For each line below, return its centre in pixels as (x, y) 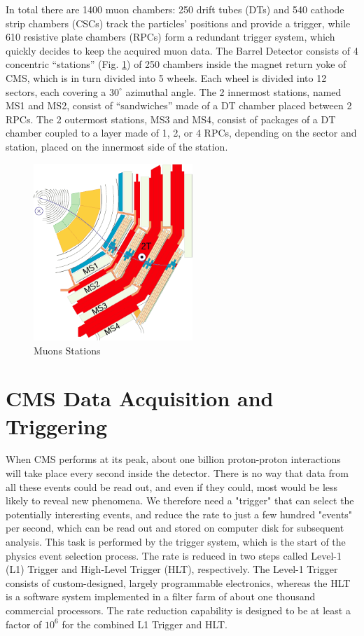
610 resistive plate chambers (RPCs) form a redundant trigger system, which (170, 37)
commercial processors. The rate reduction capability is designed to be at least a (178, 610)
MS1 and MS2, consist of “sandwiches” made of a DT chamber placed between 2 (179, 105)
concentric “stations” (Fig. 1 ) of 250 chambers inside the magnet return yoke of (176, 64)
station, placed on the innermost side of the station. (117, 146)
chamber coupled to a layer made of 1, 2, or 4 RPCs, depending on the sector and (181, 133)
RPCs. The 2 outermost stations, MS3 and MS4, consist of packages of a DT (171, 119)
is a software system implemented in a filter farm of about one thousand (161, 596)
